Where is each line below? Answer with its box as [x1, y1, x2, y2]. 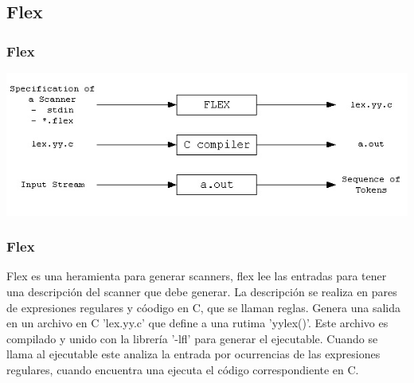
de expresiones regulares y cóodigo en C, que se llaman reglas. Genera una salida [6, 299, 400, 315]
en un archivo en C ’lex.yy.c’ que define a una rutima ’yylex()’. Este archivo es [6, 315, 389, 331]
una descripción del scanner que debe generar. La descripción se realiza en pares [6, 283, 397, 299]
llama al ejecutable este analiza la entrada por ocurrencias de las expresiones [6, 346, 381, 362]
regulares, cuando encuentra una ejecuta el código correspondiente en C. [6, 361, 359, 377]
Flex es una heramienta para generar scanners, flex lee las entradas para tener [6, 268, 387, 284]
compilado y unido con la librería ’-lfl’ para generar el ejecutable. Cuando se [6, 330, 378, 346]
